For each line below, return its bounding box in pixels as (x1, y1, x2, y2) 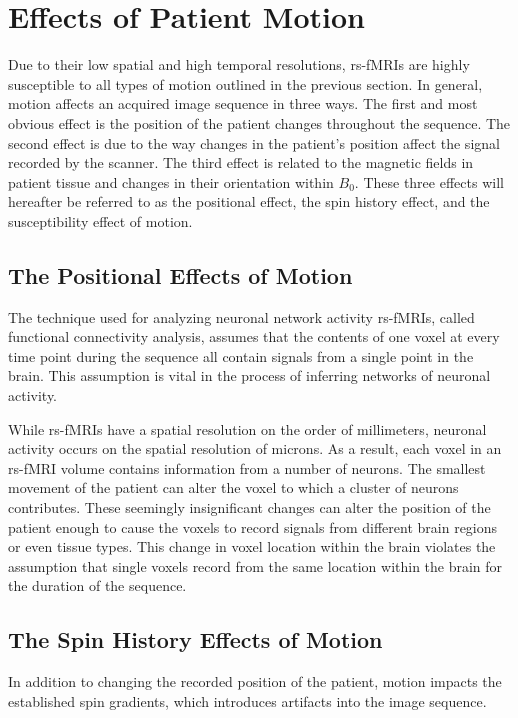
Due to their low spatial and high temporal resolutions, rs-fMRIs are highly (8, 54, 470, 75)
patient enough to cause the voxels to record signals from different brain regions (8, 516, 498, 537)
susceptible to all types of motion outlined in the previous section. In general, (8, 73, 483, 94)
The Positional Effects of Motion (8, 259, 353, 290)
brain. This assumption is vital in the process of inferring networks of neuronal (8, 365, 491, 386)
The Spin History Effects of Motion (8, 624, 383, 655)
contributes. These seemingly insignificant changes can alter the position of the (8, 497, 491, 518)
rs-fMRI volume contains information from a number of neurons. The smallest (8, 457, 486, 478)
